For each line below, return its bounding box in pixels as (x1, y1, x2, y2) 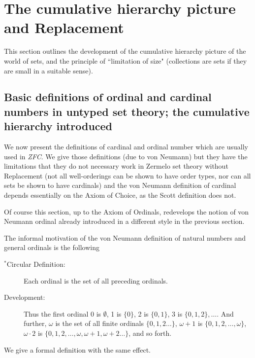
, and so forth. (128, 327, 172, 338)
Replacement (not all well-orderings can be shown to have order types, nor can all (4, 170, 251, 180)
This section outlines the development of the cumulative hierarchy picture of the (4, 46, 246, 56)
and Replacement (4, 17, 124, 37)
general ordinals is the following (4, 242, 99, 252)
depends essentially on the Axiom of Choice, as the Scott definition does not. (4, 190, 236, 200)
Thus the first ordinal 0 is (24, 308, 101, 319)
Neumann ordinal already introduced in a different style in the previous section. (4, 216, 245, 226)
